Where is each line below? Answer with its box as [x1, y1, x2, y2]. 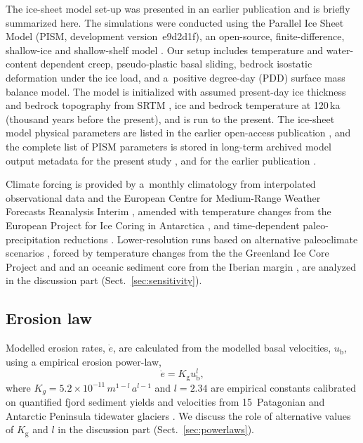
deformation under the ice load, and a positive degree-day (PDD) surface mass [6, 70, 345, 84]
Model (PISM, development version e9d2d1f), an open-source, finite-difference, [6, 29, 345, 44]
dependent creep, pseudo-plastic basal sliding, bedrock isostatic [40, 56, 312, 71]
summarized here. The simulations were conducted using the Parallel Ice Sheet [6, 15, 344, 30]
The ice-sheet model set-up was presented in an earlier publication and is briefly [6, 1, 350, 15]
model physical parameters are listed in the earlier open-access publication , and [6, 125, 351, 140]
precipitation [6, 231, 60, 246]
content [6, 56, 38, 71]
